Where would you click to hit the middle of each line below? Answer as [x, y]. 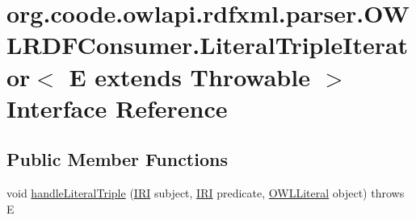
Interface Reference [117, 108]
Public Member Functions [117, 159]
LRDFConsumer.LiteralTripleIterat [208, 45]
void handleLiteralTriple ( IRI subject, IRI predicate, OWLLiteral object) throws [206, 193]
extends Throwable [202, 76]
